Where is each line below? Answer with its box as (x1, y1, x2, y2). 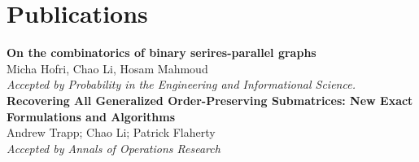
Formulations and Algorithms (7, 107, 176, 125)
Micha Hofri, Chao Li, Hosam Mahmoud (7, 59, 208, 77)
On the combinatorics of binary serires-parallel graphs (7, 44, 316, 61)
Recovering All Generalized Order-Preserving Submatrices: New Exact (7, 91, 413, 108)
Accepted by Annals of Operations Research (7, 139, 220, 156)
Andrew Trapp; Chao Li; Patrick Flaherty (7, 124, 216, 141)
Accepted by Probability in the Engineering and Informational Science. (7, 76, 356, 93)
